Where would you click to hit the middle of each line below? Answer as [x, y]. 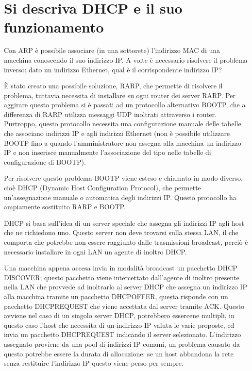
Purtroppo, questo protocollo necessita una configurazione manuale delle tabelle [123, 124]
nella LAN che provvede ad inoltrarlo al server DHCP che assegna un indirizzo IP [126, 287]
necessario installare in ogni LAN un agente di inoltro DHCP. [95, 251]
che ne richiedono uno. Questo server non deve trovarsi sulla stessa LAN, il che [121, 232]
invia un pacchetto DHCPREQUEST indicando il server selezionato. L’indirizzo [123, 334]
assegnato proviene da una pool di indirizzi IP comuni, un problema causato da [122, 344]
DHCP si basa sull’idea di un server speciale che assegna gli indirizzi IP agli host [124, 223]
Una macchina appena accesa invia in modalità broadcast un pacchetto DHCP [121, 268]
